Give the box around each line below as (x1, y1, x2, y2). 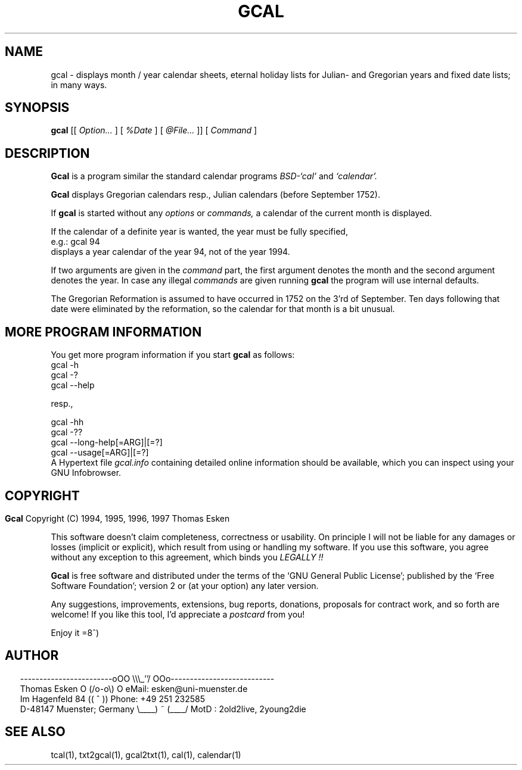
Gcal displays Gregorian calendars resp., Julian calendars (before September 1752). (51, 189, 380, 200)
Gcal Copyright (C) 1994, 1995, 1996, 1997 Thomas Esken (5, 513, 230, 523)
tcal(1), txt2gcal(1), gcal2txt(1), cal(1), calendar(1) (51, 749, 241, 760)
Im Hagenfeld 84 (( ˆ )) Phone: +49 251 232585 (20, 693, 205, 704)
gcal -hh (51, 417, 84, 428)
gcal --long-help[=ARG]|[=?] (51, 437, 163, 448)
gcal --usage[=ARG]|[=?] (51, 447, 149, 458)
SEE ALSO (5, 724, 66, 740)
